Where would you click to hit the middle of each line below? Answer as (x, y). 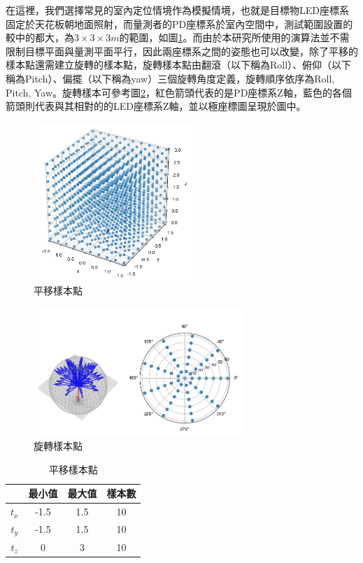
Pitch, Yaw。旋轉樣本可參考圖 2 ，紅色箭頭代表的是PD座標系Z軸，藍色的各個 (179, 92)
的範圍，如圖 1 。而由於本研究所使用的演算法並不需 (234, 37)
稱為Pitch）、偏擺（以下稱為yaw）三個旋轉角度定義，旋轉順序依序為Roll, (170, 78)
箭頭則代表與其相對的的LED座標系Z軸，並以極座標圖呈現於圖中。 (156, 106)
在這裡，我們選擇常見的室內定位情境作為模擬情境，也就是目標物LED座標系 (177, 10)
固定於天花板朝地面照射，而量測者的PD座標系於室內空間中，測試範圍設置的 (179, 23)
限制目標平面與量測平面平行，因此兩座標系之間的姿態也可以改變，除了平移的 (182, 51)
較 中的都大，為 (40, 37)
